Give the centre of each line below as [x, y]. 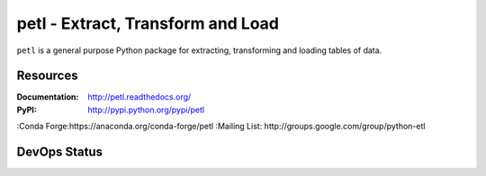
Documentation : [48, 97]
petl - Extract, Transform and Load [148, 23]
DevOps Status [60, 152]
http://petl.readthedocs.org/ [139, 97]
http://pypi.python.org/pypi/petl [146, 110]
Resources [47, 76]
